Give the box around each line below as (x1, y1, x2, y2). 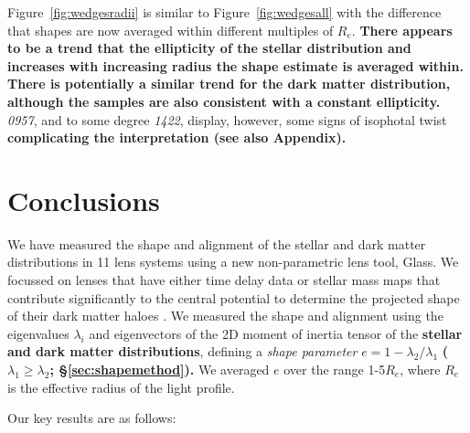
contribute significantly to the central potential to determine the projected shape (7, 288, 460, 307)
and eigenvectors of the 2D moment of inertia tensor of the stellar (89, 323, 463, 343)
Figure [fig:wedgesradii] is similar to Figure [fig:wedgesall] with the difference (7, 3, 442, 21)
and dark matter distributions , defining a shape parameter (7, 342, 358, 361)
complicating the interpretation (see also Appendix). (7, 128, 347, 147)
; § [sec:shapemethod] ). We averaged (49, 360, 270, 379)
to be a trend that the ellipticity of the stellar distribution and (7, 38, 411, 58)
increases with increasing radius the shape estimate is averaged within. (7, 56, 464, 75)
